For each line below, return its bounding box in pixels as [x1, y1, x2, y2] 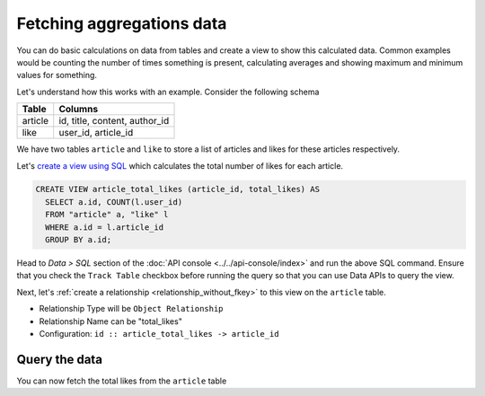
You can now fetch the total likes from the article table [16, 375, 227, 386]
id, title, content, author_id [58, 115, 170, 128]
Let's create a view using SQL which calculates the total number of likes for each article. [16, 160, 344, 171]
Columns [58, 103, 99, 116]
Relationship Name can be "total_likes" [39, 315, 183, 327]
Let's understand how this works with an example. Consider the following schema [16, 86, 320, 97]
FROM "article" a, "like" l [45, 209, 169, 220]
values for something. [16, 70, 98, 81]
